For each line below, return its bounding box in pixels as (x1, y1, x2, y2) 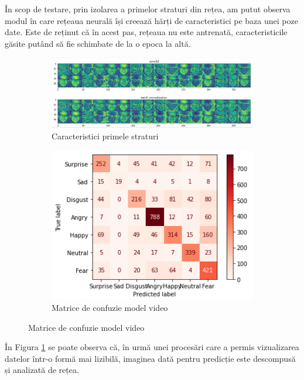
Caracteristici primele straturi (52, 130, 159, 142)
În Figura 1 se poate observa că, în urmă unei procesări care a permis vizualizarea (5, 341, 299, 353)
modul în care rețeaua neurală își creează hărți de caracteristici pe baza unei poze (5, 14, 298, 26)
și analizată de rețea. (5, 364, 79, 376)
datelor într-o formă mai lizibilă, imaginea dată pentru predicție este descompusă (5, 352, 296, 364)
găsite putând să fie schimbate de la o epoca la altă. (5, 37, 191, 49)
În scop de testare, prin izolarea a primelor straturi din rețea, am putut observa (5, 3, 291, 15)
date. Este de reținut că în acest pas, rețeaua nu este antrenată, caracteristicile (5, 26, 288, 38)
